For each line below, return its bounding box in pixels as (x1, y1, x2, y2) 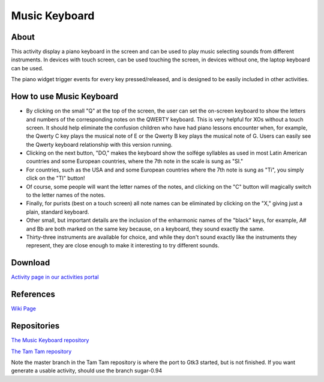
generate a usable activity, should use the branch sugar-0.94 (11, 367, 162, 374)
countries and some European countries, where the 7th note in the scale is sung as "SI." (26, 158, 243, 165)
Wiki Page (11, 305, 36, 312)
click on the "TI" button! (26, 174, 85, 182)
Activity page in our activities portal (11, 274, 99, 281)
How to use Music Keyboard (11, 91, 119, 102)
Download (11, 257, 50, 268)
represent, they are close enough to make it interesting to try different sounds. (26, 242, 220, 249)
